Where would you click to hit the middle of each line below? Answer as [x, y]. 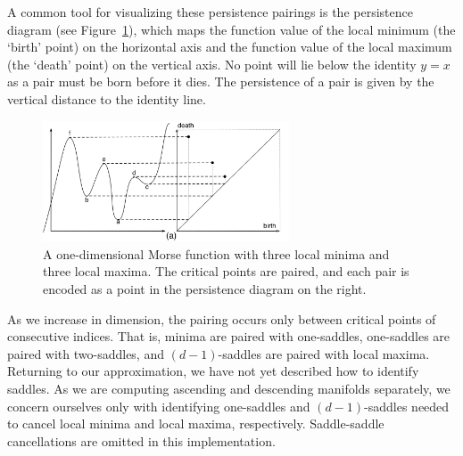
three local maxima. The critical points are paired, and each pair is [226, 271]
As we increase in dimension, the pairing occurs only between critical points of [222, 318]
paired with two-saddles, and [86, 353]
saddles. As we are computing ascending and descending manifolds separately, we [229, 388]
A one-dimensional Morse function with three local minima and [216, 253]
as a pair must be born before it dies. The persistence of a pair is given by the [221, 81]
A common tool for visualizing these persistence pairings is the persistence [210, 12]
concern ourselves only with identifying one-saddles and [159, 406]
